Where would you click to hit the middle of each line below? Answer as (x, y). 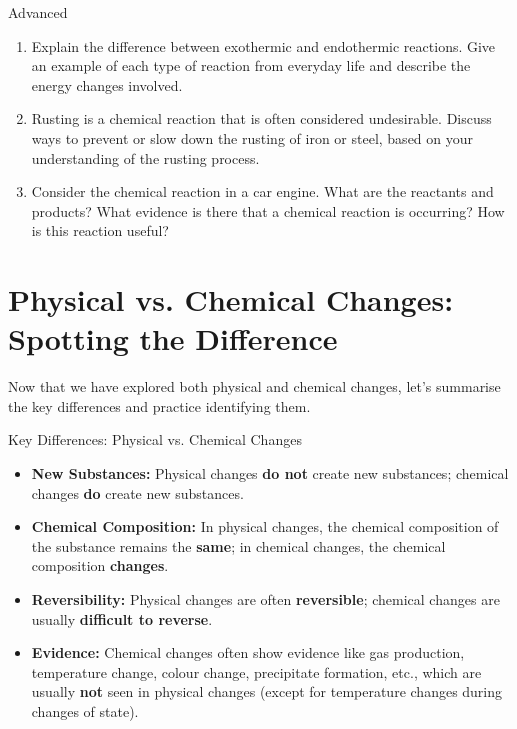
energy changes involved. (107, 84)
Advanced (38, 12)
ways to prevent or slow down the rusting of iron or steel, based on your (252, 137)
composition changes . (100, 565)
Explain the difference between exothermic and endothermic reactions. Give (263, 45)
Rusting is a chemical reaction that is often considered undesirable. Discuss (261, 118)
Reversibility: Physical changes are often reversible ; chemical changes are (265, 599)
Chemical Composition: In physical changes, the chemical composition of (265, 526)
